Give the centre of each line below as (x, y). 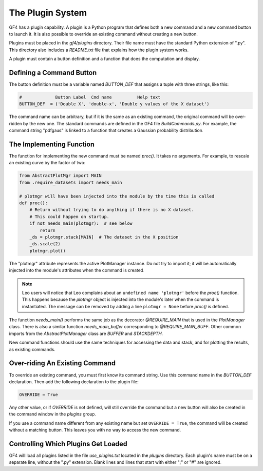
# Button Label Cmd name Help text (90, 97)
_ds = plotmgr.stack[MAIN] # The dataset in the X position (104, 237)
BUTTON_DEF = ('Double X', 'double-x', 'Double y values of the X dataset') (114, 104)
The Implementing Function (52, 144)
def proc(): (34, 203)
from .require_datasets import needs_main (71, 182)
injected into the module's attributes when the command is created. (77, 270)
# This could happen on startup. (69, 216)
